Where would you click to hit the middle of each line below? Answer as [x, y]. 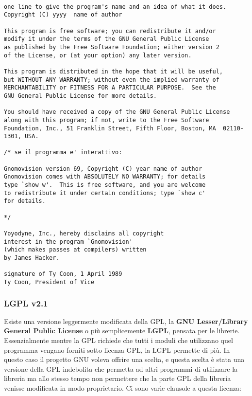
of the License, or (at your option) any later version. [98, 55]
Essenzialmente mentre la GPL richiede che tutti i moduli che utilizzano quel [118, 340]
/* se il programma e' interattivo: [63, 153]
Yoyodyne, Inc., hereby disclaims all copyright [84, 234]
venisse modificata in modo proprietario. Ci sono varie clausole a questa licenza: [123, 388]
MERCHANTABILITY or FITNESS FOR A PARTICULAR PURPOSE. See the [110, 88]
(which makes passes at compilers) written [75, 250]
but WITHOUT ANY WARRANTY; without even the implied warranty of [112, 80]
